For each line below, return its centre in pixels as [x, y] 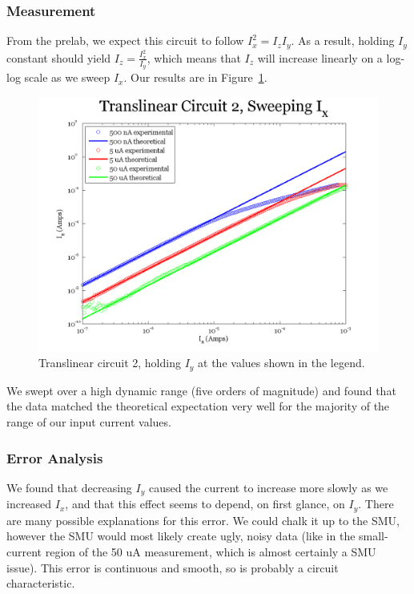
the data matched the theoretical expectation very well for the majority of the [198, 406]
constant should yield [59, 57]
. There [376, 504]
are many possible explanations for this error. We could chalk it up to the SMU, [203, 520]
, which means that [194, 57]
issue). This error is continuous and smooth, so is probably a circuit [173, 567]
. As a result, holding [343, 40]
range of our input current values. [89, 422]
